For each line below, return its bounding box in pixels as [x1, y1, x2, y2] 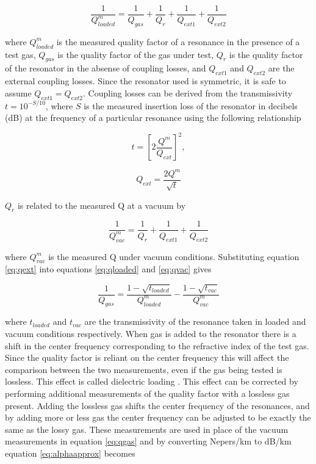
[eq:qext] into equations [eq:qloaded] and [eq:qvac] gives [5, 263, 212, 275]
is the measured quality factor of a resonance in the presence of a [56, 35, 300, 48]
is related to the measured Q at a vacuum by [17, 198, 186, 211]
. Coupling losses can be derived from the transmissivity [83, 86, 293, 99]
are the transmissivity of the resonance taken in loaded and [84, 315, 306, 328]
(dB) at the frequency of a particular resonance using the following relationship [5, 111, 301, 124]
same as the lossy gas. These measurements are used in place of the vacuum [5, 422, 289, 435]
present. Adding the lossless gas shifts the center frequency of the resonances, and [5, 399, 310, 411]
